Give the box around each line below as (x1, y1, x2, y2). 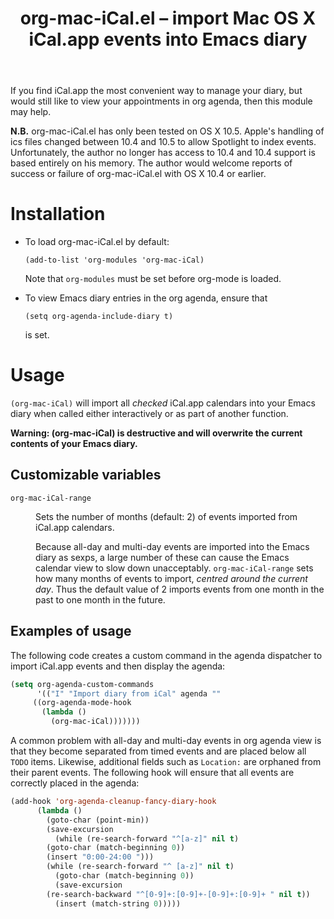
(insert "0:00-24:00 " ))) (46, 852, 155, 862)
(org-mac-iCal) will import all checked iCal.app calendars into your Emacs (10, 397, 316, 409)
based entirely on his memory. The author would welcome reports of (10, 157, 293, 169)
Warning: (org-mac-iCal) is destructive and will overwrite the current (10, 427, 303, 439)
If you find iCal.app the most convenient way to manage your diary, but (10, 85, 303, 97)
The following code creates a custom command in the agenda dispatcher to (10, 649, 323, 661)
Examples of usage (10, 623, 132, 640)
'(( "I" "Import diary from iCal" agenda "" (36, 688, 222, 699)
